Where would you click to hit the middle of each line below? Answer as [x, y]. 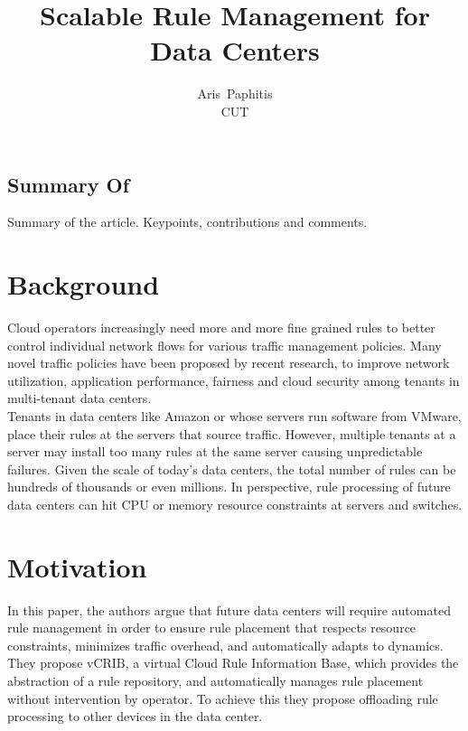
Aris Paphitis [235, 94]
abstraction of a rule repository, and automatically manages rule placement [215, 681]
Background [84, 284]
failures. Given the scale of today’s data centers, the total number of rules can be [232, 469]
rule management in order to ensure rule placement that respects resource [212, 628]
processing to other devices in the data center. [135, 716]
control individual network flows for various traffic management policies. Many [225, 345]
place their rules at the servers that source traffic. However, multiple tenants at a [232, 433]
